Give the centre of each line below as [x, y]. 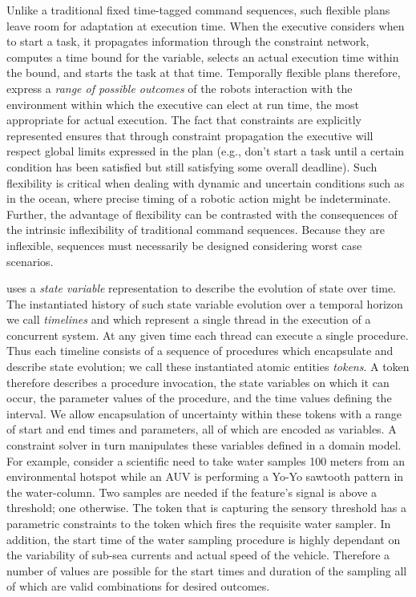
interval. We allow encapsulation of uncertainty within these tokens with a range [204, 413]
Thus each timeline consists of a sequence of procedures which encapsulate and [200, 351]
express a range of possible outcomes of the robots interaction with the [180, 88]
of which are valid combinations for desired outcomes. [138, 586]
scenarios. [30, 261]
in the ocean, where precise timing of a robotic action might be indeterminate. [199, 198]
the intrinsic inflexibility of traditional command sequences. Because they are [196, 230]
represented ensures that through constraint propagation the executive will [190, 135]
